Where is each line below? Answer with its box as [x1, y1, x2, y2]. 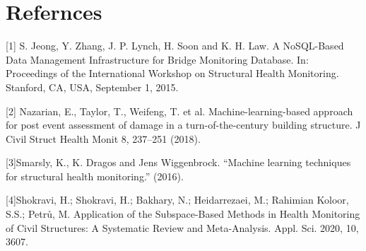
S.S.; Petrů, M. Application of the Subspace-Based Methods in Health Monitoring [6, 206, 360, 221]
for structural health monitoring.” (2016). [6, 168, 184, 183]
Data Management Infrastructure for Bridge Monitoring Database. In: [6, 52, 309, 66]
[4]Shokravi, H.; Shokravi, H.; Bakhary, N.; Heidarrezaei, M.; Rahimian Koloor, [6, 192, 349, 207]
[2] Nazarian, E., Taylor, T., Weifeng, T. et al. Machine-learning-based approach [6, 103, 353, 118]
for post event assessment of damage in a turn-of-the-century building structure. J [6, 117, 361, 132]
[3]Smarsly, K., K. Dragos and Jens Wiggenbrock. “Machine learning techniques [6, 155, 351, 170]
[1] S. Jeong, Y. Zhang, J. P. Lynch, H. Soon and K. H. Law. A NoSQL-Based [6, 38, 344, 53]
